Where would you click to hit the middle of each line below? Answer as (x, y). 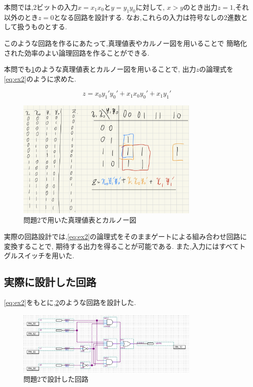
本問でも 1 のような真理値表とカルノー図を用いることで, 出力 (100, 69)
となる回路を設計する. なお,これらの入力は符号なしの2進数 (148, 17)
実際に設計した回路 (50, 282)
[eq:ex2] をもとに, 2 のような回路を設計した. (70, 302)
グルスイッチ (24, 255)
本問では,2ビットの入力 (41, 7)
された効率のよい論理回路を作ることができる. (77, 52)
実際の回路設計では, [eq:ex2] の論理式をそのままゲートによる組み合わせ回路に (126, 236)
